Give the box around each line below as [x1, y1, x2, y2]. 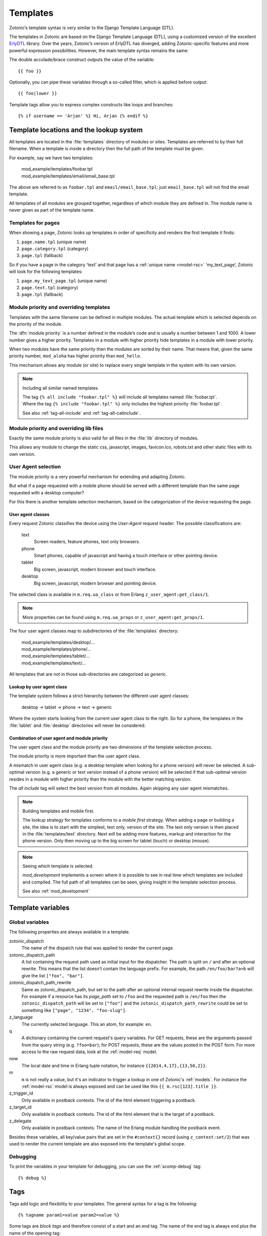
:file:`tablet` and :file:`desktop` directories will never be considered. [9, 722, 146, 728]
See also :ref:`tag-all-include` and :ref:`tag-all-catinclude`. [22, 410, 141, 416]
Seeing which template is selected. [22, 863, 94, 869]
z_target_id [9, 1104, 32, 1110]
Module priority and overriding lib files [9, 425, 104, 432]
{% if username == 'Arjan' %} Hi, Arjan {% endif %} [18, 113, 148, 119]
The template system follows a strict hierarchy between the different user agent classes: [9, 693, 189, 699]
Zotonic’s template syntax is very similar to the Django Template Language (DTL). [9, 25, 175, 31]
